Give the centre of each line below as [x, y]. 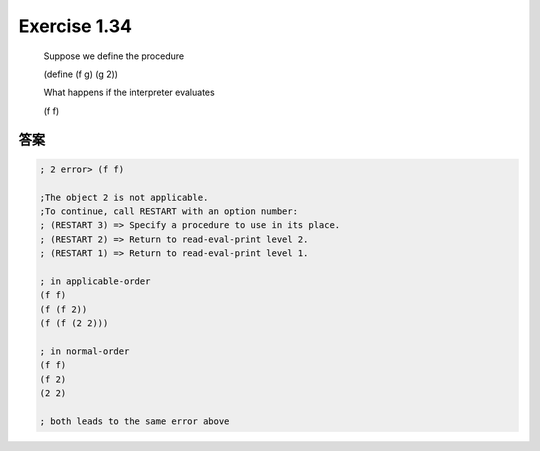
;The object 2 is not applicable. [124, 197]
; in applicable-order [95, 281]
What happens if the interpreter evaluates [129, 92]
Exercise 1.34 [75, 26]
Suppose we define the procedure [114, 56]
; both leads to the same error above [134, 421]
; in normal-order [84, 351]
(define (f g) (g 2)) [81, 74]
